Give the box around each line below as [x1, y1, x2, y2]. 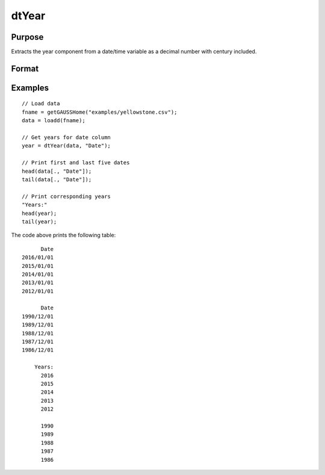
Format [11, 63, 39, 73]
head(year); [22, 210, 57, 217]
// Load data [22, 100, 60, 107]
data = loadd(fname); [22, 117, 85, 124]
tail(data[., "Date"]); [22, 176, 92, 183]
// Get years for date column [22, 134, 111, 141]
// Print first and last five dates [22, 160, 130, 166]
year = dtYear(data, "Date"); [22, 142, 111, 149]
